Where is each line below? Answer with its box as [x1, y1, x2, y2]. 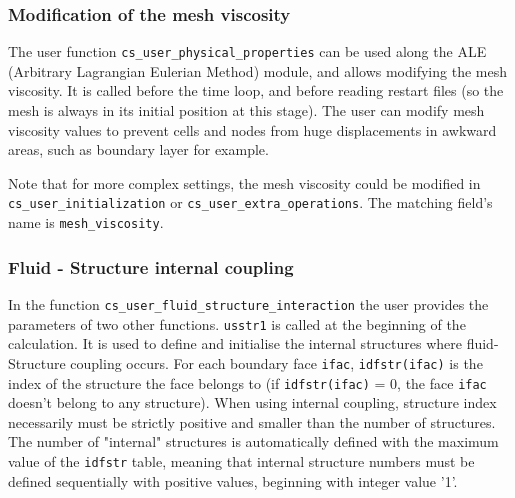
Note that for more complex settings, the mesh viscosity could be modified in [8, 172, 481, 193]
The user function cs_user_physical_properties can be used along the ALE [8, 41, 487, 62]
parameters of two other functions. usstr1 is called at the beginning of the [8, 313, 466, 334]
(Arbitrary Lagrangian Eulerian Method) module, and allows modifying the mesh [8, 60, 507, 81]
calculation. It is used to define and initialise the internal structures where [8, 333, 462, 354]
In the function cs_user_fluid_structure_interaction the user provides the [8, 293, 489, 314]
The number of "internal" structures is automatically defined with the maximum [8, 431, 499, 452]
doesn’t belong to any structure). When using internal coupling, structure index [8, 392, 497, 413]
